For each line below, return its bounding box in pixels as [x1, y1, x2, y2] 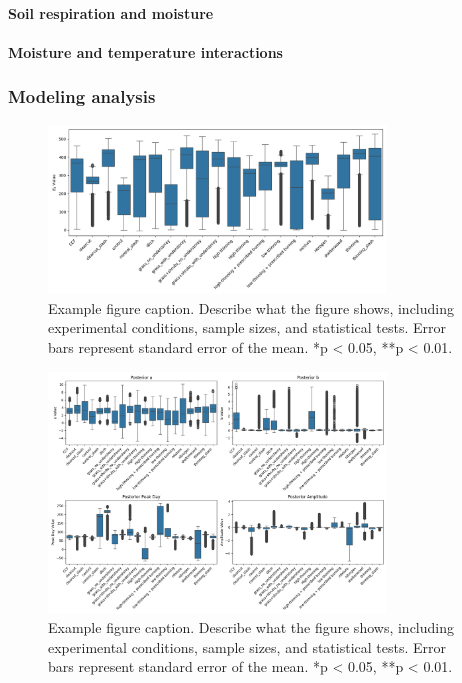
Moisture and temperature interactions [8, 41, 283, 62]
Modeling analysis [8, 84, 156, 109]
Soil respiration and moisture [8, 2, 214, 23]
